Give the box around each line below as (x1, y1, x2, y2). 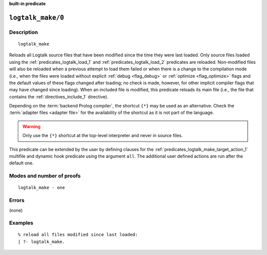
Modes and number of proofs (9, 172, 81, 179)
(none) (9, 207, 23, 213)
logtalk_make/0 (9, 13, 64, 22)
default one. (9, 160, 34, 166)
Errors (9, 197, 25, 204)
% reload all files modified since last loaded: (18, 232, 138, 238)
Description (9, 29, 38, 36)
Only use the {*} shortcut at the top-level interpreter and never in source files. (22, 133, 183, 139)
